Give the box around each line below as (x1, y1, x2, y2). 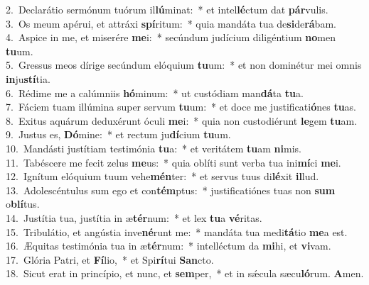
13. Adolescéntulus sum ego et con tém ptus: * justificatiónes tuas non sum (6, 182, 336, 197)
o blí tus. (6, 196, 40, 211)
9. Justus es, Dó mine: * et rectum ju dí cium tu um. (6, 127, 231, 142)
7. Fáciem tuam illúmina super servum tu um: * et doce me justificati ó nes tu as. (6, 99, 357, 114)
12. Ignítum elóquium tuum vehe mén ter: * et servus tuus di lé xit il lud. (6, 169, 319, 184)
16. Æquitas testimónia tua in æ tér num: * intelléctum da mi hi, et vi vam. (6, 238, 331, 253)
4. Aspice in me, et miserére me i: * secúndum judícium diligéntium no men (6, 30, 336, 45)
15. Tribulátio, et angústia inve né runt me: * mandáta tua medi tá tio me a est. (6, 224, 348, 239)
